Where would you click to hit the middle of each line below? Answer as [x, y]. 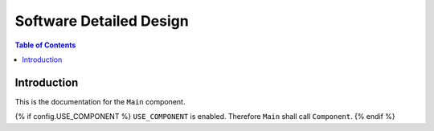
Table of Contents [45, 45]
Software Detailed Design [102, 21]
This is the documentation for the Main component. [100, 101]
